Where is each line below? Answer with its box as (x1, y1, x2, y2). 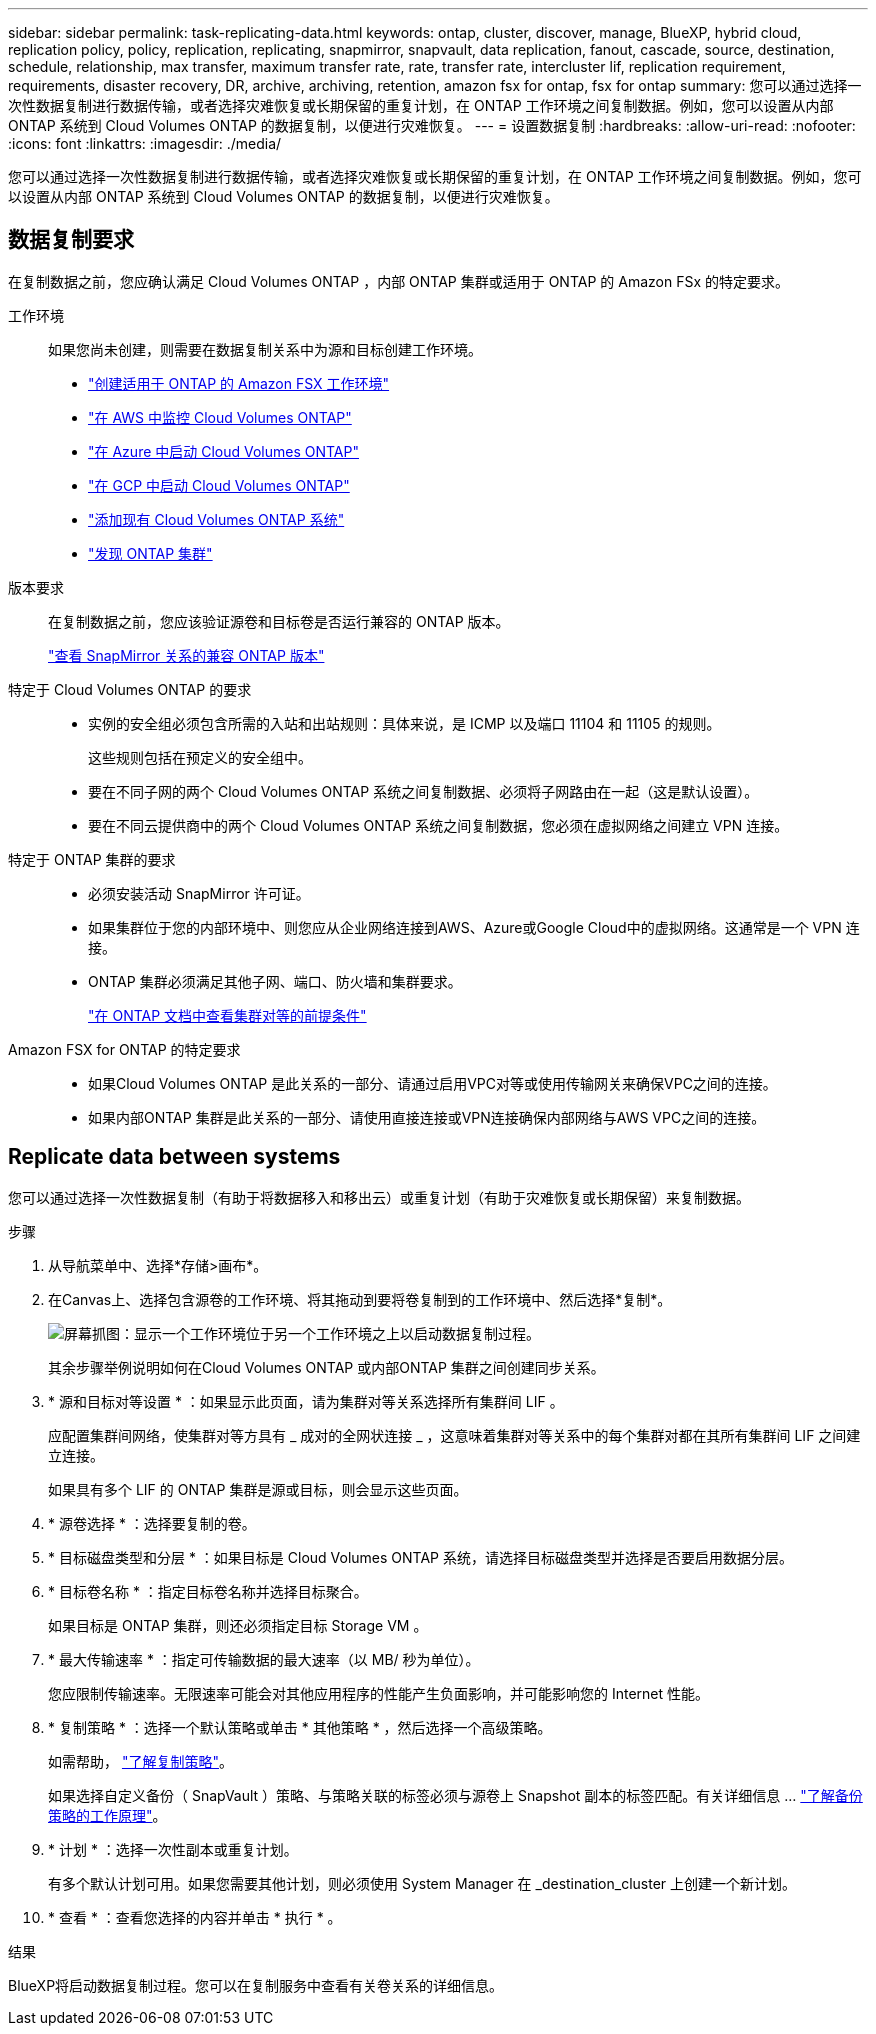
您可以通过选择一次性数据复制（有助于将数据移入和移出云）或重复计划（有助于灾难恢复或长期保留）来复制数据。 (8, 1188, 750, 1206)
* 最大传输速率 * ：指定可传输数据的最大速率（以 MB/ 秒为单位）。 (48, 1650, 480, 1668)
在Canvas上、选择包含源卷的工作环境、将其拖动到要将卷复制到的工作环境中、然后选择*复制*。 (48, 1290, 672, 1308)
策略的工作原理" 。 (48, 1806, 167, 1824)
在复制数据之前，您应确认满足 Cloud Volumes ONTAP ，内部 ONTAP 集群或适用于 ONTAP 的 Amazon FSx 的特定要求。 (8, 272, 789, 290)
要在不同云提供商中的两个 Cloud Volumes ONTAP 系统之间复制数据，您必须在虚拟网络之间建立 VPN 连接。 (88, 816, 789, 834)
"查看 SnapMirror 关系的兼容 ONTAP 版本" (48, 646, 325, 664)
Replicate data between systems (8, 1144, 341, 1170)
